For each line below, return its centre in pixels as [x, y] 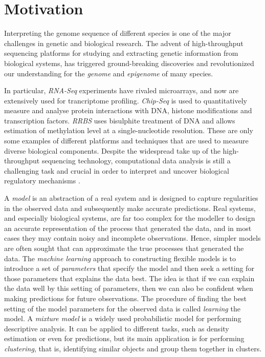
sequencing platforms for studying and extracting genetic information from [121, 53]
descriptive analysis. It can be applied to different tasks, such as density [117, 328]
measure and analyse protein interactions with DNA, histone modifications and [128, 110]
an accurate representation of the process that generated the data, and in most [128, 228]
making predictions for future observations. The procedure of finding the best [125, 298]
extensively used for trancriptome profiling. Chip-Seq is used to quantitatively [126, 100]
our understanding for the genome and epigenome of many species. [109, 73]
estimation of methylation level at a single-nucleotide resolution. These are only [129, 130]
